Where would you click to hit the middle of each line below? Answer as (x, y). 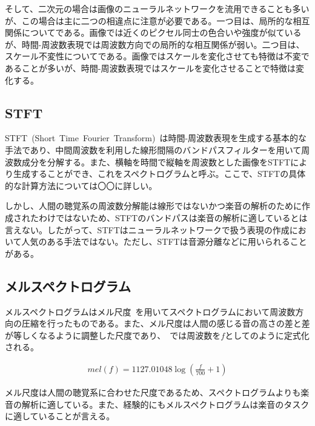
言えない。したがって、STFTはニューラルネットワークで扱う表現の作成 (147, 229)
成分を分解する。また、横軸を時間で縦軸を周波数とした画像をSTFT (156, 161)
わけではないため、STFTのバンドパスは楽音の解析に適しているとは (173, 217)
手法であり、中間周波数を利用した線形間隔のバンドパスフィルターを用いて (153, 149)
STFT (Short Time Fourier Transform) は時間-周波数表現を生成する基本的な (156, 138)
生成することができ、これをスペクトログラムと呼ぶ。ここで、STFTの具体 (159, 174)
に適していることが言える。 (60, 416)
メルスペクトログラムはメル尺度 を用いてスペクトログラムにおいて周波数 (150, 311)
